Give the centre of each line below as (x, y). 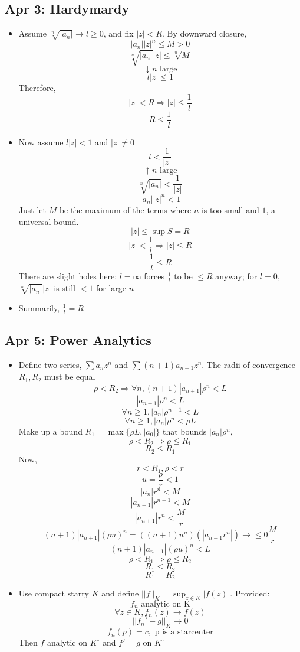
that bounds (184, 431)
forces (154, 276)
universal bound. (49, 221)
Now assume (41, 141)
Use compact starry (54, 593)
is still (65, 288)
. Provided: (250, 593)
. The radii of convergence (249, 364)
